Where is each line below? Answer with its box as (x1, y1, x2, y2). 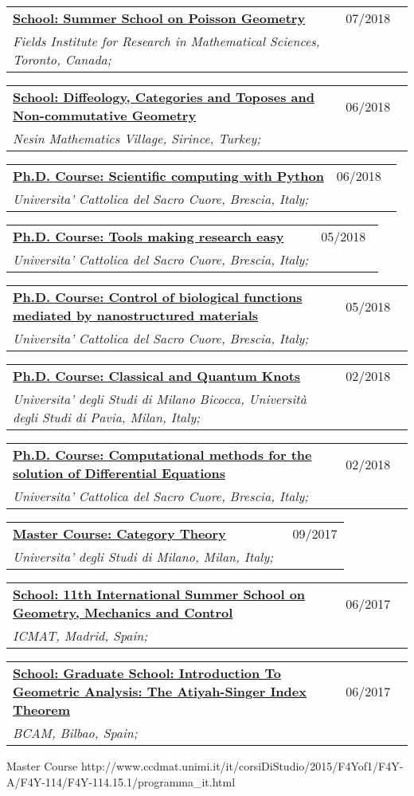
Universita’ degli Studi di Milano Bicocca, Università (13, 390, 307, 408)
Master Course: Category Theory (13, 524, 226, 543)
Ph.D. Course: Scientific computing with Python (13, 167, 324, 185)
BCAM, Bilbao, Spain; (13, 723, 138, 742)
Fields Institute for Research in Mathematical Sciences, (13, 32, 320, 50)
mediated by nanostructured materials (13, 306, 259, 324)
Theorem (13, 700, 71, 719)
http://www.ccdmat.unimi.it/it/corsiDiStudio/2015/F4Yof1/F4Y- (80, 758, 404, 774)
